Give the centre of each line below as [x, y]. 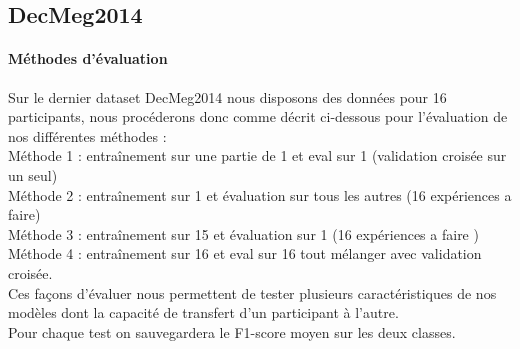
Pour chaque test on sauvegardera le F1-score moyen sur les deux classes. [232, 331]
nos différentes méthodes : [87, 135]
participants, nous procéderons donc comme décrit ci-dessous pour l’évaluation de [258, 116]
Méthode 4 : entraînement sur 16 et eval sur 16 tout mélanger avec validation [245, 253]
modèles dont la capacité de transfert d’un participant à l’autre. [203, 312]
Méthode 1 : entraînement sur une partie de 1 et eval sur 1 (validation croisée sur [257, 155]
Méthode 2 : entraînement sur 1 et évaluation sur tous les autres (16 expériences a [260, 194]
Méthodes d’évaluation [88, 58]
